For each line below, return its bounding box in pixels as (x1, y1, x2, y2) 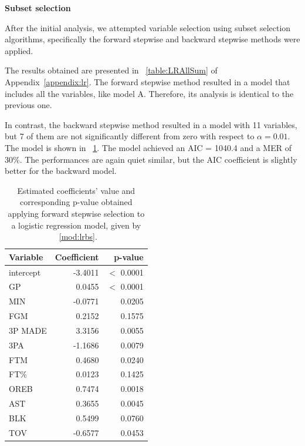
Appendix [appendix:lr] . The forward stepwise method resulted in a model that (5, 75, 290, 88)
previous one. (5, 99, 52, 111)
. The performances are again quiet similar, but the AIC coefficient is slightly (19, 153, 297, 165)
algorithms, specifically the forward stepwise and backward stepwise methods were (5, 33, 300, 45)
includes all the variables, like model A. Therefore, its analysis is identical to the (5, 87, 294, 99)
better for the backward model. (5, 165, 117, 177)
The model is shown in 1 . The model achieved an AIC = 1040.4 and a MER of (5, 141, 292, 153)
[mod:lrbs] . (59, 230, 97, 243)
